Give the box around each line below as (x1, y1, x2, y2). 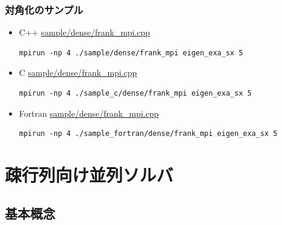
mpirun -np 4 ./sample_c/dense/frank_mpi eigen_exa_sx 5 (19, 89, 252, 97)
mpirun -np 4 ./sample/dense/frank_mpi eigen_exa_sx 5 (19, 48, 244, 57)
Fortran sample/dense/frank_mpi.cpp (19, 106, 159, 119)
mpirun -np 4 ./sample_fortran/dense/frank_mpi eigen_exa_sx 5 (19, 129, 278, 138)
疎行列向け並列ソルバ (5, 162, 174, 186)
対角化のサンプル (5, 2, 84, 17)
